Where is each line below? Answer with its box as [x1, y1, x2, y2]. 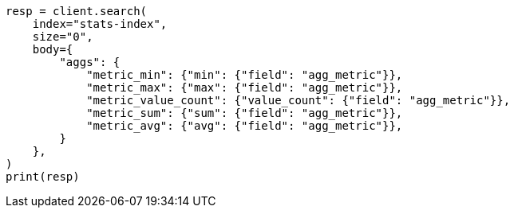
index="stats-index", [32, 18, 168, 30]
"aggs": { [59, 56, 121, 68]
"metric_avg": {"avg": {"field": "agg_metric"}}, [86, 119, 403, 132]
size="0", [32, 30, 93, 43]
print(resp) [6, 170, 80, 183]
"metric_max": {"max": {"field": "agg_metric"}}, [86, 81, 403, 94]
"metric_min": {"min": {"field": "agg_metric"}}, [86, 68, 403, 81]
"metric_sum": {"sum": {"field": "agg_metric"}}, [86, 107, 403, 119]
